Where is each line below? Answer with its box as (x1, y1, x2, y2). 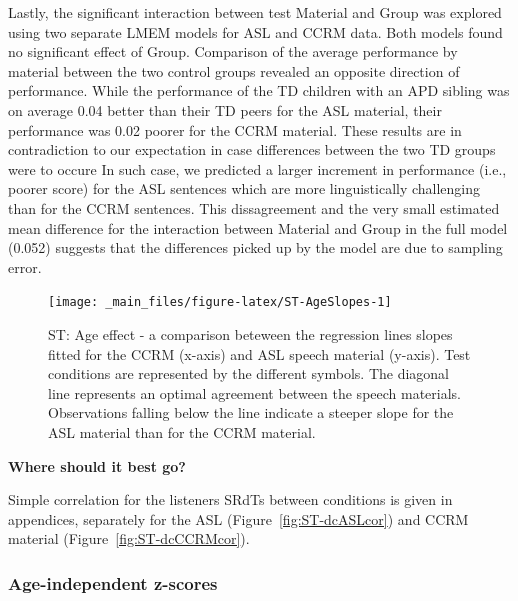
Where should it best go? (8, 455, 186, 476)
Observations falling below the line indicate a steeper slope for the (48, 402, 454, 423)
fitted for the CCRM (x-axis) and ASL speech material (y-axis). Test (48, 343, 471, 364)
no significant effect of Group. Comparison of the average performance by (8, 41, 458, 62)
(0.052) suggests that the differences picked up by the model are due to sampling (8, 237, 503, 258)
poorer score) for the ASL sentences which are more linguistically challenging (8, 178, 481, 199)
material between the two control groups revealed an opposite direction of (8, 60, 460, 81)
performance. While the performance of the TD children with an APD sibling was (8, 80, 510, 101)
